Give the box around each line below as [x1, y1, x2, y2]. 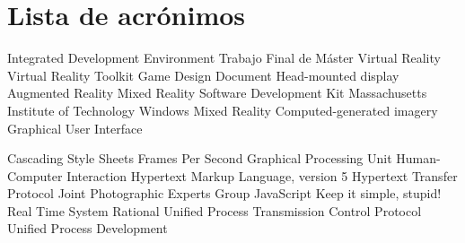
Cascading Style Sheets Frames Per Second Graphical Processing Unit [7, 149, 392, 168]
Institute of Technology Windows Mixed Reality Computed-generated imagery [7, 100, 438, 119]
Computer [7, 166, 63, 185]
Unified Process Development [7, 219, 168, 238]
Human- [396, 149, 441, 168]
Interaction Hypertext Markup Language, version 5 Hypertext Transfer [66, 166, 458, 185]
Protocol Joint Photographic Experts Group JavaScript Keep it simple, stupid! [7, 184, 442, 203]
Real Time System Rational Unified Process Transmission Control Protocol [7, 201, 422, 220]
